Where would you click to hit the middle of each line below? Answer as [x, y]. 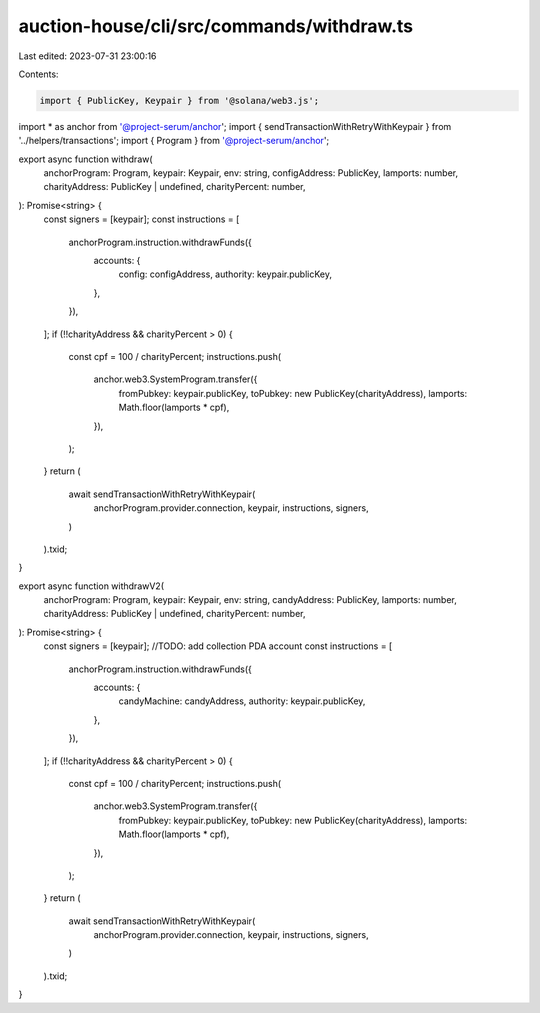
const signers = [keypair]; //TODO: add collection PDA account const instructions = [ [218, 646]
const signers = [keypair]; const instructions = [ [141, 219]
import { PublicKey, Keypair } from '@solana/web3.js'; [179, 100]
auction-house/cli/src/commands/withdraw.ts [216, 26]
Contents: [38, 74]
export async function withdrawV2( [91, 586]
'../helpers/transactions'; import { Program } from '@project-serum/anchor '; [174, 141]
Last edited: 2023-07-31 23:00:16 [87, 56]
